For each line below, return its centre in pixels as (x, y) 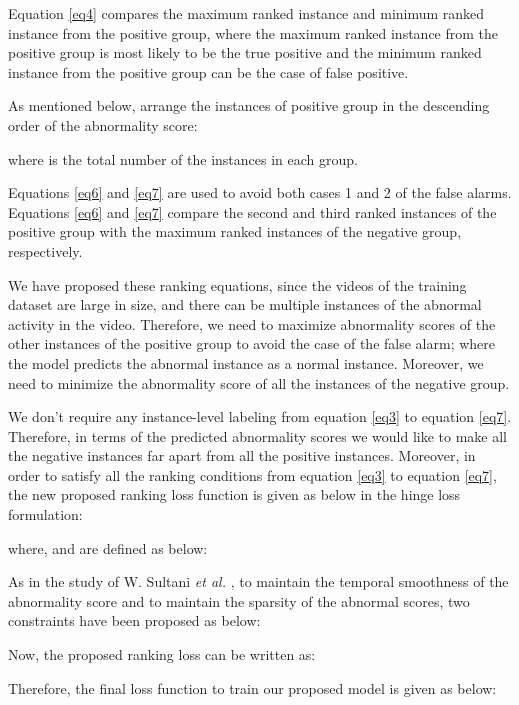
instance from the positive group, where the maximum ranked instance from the (253, 32)
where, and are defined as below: (108, 547)
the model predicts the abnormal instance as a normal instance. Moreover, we (246, 362)
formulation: (45, 514)
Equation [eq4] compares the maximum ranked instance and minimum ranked (246, 13)
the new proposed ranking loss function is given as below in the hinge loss (234, 494)
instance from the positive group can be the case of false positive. (208, 71)
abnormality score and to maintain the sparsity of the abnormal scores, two (239, 600)
